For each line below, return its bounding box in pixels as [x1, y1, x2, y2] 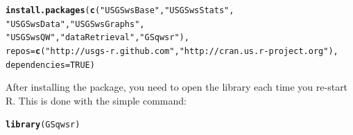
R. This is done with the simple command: [6, 93, 187, 107]
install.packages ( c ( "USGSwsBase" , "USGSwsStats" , [6, 6, 234, 15]
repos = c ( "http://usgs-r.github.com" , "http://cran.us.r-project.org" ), [6, 46, 338, 56]
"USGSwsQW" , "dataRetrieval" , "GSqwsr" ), [6, 33, 189, 43]
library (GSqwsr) [6, 120, 80, 130]
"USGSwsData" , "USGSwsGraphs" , [6, 19, 145, 29]
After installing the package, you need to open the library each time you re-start [6, 80, 348, 94]
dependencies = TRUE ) [6, 60, 95, 70]
